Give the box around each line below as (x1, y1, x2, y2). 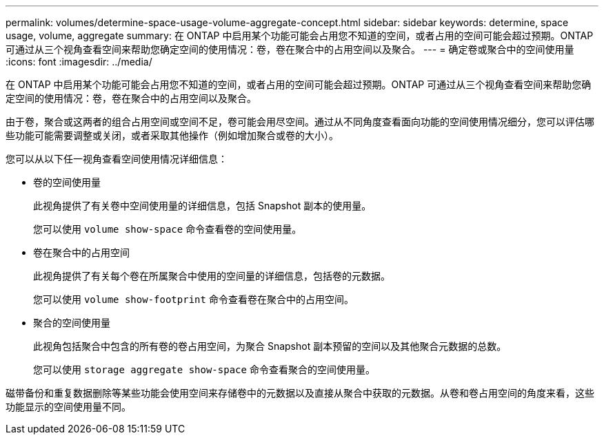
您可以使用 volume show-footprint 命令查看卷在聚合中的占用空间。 (33, 293, 354, 305)
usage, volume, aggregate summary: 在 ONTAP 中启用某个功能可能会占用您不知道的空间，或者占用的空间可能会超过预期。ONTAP (6, 30, 594, 41)
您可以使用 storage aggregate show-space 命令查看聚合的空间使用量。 (33, 364, 375, 375)
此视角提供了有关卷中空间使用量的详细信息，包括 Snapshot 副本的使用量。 (33, 200, 372, 211)
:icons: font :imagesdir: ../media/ (6, 56, 152, 67)
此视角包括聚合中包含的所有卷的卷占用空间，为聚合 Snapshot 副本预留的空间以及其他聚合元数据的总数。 (33, 340, 507, 352)
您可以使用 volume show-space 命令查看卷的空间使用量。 (33, 223, 302, 235)
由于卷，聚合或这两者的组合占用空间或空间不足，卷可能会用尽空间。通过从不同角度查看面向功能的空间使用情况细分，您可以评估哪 (6, 116, 594, 127)
